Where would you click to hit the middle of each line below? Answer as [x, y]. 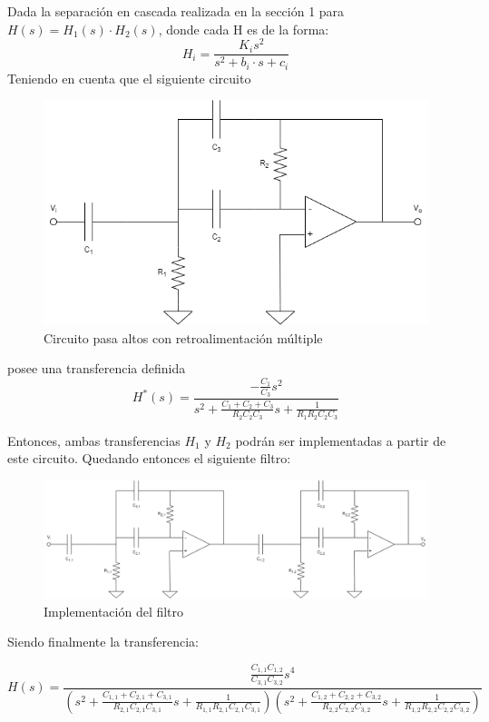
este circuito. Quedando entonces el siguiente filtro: [149, 458]
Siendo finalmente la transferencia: [103, 642]
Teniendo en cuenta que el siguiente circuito [129, 78]
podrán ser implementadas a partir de [341, 440]
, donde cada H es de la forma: [244, 29]
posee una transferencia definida [97, 368]
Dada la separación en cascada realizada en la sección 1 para [176, 11]
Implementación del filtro [114, 611]
